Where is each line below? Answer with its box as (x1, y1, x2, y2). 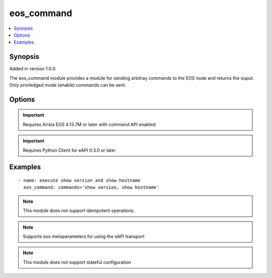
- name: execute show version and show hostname (18, 178, 141, 183)
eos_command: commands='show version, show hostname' (23, 185, 159, 190)
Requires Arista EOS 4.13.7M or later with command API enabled (23, 121, 156, 127)
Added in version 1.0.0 (9, 66, 55, 72)
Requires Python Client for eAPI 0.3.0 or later (23, 147, 116, 153)
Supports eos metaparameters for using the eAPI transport (23, 233, 145, 239)
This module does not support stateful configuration (23, 259, 131, 265)
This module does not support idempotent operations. (23, 207, 135, 214)
